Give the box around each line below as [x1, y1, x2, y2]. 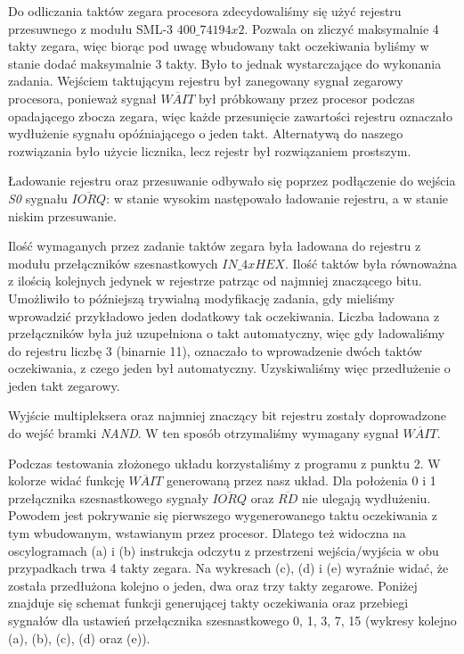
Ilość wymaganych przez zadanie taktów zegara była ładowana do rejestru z [8, 236, 421, 255]
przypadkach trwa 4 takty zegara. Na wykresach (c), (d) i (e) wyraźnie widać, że [8, 559, 449, 577]
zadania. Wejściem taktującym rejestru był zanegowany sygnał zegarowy [8, 71, 403, 90]
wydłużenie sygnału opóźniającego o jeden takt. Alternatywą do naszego [8, 124, 403, 143]
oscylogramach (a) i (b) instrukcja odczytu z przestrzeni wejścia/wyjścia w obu [8, 541, 439, 559]
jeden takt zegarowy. [8, 376, 120, 394]
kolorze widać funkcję [8, 471, 125, 490]
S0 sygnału [8, 188, 68, 207]
